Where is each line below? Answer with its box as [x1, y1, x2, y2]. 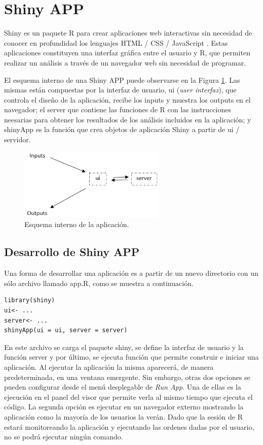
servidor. [4, 134, 31, 145]
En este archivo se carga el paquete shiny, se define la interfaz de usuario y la [4, 341, 244, 352]
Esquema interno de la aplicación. [24, 219, 129, 230]
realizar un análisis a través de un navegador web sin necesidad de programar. [4, 57, 246, 68]
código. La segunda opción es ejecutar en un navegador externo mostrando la [4, 401, 244, 412]
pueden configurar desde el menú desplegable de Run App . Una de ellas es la [4, 382, 241, 392]
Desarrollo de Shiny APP [4, 244, 140, 260]
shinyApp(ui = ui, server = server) [4, 327, 128, 334]
